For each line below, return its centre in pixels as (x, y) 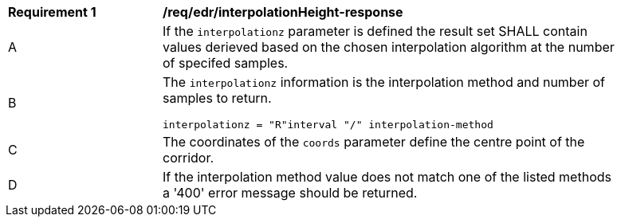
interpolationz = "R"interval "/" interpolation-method (328, 125)
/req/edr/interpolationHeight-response (283, 12)
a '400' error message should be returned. (290, 193)
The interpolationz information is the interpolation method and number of (384, 82)
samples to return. (217, 98)
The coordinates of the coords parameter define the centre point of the (374, 142)
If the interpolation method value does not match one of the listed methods (387, 177)
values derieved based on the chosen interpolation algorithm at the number (389, 47)
